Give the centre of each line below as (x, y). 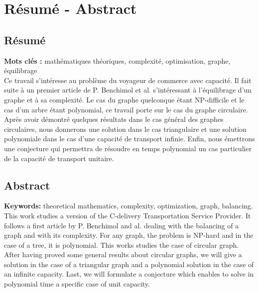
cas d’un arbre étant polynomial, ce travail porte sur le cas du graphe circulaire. (126, 109)
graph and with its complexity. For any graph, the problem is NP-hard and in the (129, 235)
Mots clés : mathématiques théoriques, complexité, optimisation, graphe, (117, 60)
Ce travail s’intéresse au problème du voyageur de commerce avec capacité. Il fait (128, 80)
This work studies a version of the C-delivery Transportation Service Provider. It (128, 215)
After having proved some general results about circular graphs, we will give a (123, 254)
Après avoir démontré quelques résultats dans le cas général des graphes (114, 119)
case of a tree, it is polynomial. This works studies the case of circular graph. (122, 244)
